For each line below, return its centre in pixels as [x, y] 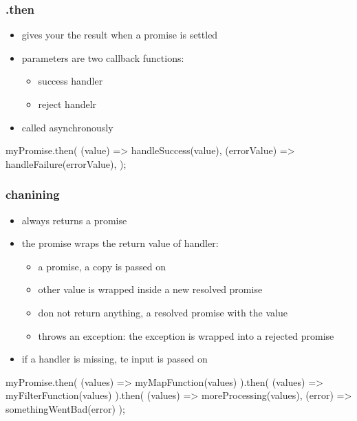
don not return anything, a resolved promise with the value [163, 312]
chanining [33, 194]
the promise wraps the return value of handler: [120, 243]
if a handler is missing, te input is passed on [115, 359]
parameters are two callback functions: [103, 57]
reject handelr [67, 104]
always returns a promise [74, 220]
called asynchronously [67, 127]
